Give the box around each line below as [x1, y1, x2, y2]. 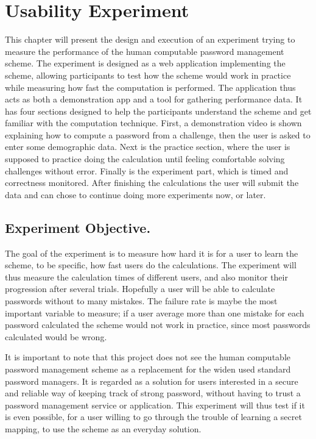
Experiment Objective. [5, 218, 151, 237]
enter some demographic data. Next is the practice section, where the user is [5, 140, 290, 153]
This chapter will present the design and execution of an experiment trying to [5, 33, 295, 46]
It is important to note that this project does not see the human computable [5, 351, 290, 363]
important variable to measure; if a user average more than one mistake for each [5, 306, 304, 319]
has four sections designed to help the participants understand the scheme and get [5, 104, 312, 117]
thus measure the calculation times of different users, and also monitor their [5, 270, 288, 283]
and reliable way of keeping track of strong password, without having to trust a [5, 387, 301, 399]
